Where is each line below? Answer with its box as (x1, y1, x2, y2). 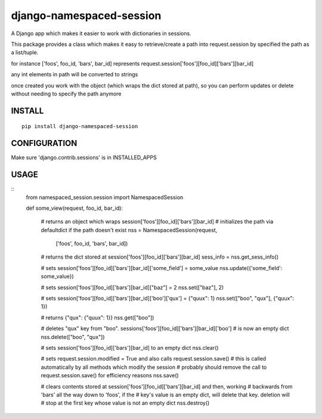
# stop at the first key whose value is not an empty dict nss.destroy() (41, 399, 210, 406)
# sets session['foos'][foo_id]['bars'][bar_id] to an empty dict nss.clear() (41, 344, 219, 351)
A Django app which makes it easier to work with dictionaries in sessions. (11, 30, 191, 37)
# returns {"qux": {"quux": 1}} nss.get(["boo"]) (41, 314, 154, 321)
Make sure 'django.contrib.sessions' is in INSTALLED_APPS (11, 154, 157, 161)
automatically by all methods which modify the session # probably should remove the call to (41, 364, 267, 371)
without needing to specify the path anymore (11, 90, 122, 97)
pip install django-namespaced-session (21, 123, 138, 130)
